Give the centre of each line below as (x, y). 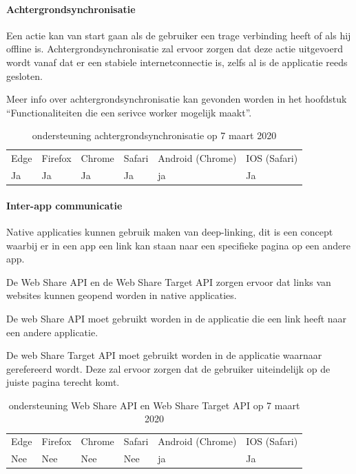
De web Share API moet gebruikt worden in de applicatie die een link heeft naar (177, 318)
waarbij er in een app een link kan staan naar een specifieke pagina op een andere (179, 245)
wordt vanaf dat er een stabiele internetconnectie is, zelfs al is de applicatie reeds (177, 62)
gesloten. (24, 75)
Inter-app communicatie (64, 205)
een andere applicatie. (52, 332)
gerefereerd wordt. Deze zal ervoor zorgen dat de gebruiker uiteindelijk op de (168, 368)
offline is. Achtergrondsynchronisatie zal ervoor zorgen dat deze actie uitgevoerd (175, 49)
